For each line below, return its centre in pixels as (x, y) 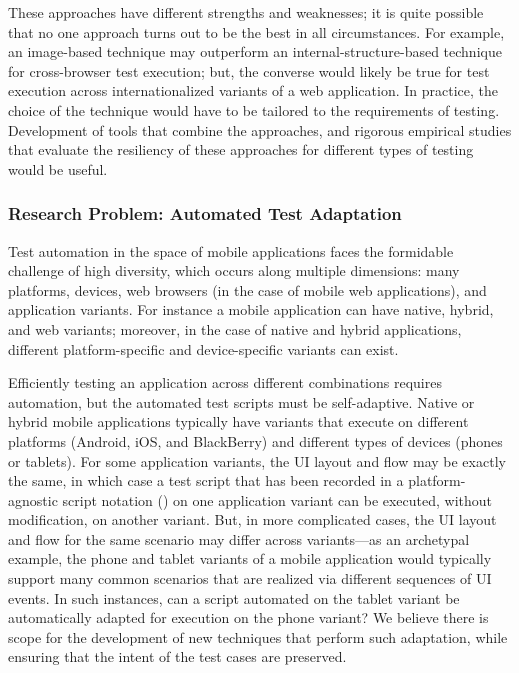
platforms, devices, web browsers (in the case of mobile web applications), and (247, 289)
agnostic (33, 499)
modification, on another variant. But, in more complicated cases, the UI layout (252, 519)
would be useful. (58, 168)
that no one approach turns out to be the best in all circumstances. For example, (256, 31)
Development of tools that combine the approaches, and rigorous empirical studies (260, 129)
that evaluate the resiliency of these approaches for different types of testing (241, 149)
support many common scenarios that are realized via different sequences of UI (250, 578)
